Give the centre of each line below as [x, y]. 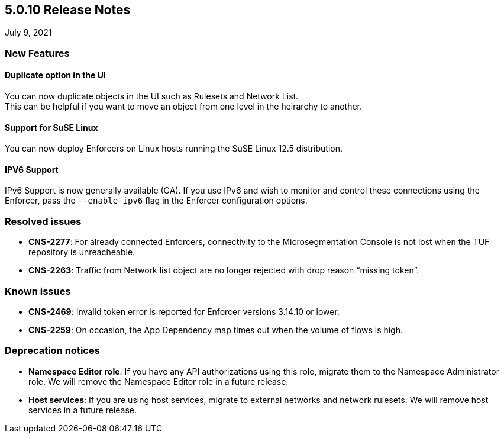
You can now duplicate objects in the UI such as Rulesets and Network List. [152, 96]
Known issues [38, 291]
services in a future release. [83, 410]
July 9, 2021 [28, 33]
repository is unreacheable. [82, 252]
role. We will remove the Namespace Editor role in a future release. [159, 381]
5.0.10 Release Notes [68, 10]
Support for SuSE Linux [51, 127]
